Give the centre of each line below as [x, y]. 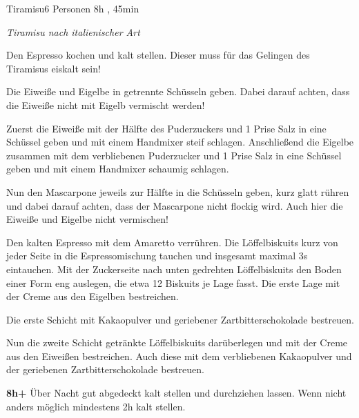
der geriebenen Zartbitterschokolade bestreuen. [105, 369]
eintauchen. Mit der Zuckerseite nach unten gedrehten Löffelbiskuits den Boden [174, 269]
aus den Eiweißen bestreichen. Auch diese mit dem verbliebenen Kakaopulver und [179, 356]
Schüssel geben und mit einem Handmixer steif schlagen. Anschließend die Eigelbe [180, 142]
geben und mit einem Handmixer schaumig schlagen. [118, 169]
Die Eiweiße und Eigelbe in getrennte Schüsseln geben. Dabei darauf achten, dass [178, 91]
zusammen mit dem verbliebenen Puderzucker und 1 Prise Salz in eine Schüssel [174, 155]
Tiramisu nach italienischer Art [73, 31]
